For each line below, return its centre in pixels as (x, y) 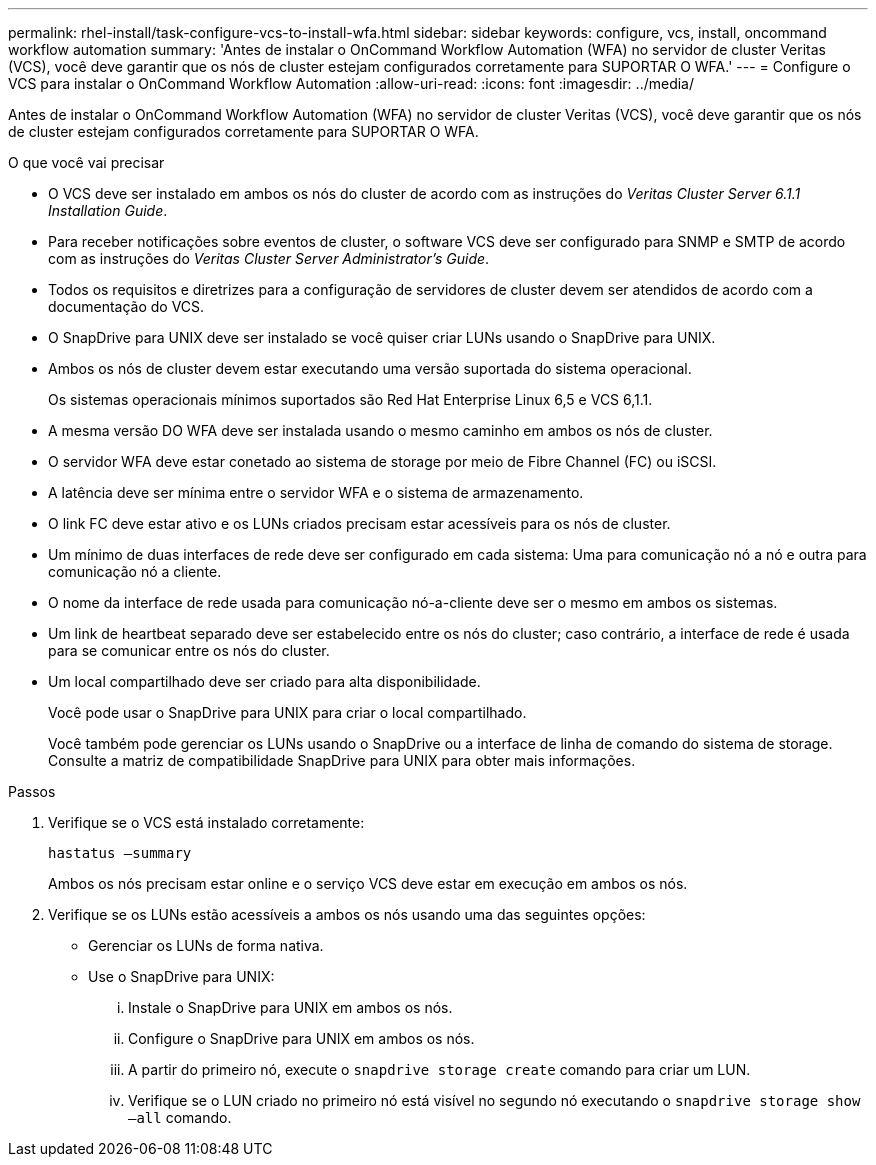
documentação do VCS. (126, 306)
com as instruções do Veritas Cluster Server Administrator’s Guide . (269, 258)
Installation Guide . (108, 210)
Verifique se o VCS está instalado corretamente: (206, 822)
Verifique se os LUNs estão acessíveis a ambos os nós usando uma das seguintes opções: (347, 914)
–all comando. (180, 1117)
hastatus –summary (120, 853)
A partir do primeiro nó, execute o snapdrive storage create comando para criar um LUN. (439, 1069)
